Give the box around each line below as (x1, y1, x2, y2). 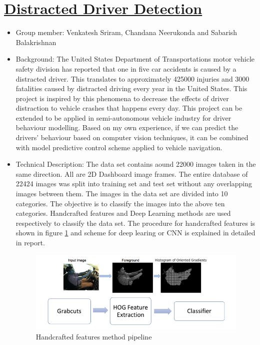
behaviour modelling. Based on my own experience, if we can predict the (15, 122, 238, 133)
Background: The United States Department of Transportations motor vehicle (15, 54, 255, 64)
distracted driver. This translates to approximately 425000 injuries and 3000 (15, 73, 249, 84)
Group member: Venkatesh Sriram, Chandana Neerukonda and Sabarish (15, 27, 237, 38)
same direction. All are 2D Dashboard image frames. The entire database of (15, 168, 248, 179)
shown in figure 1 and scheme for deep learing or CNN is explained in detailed (15, 227, 255, 238)
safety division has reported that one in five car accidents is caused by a (15, 63, 236, 74)
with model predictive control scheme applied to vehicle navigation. (15, 142, 222, 152)
